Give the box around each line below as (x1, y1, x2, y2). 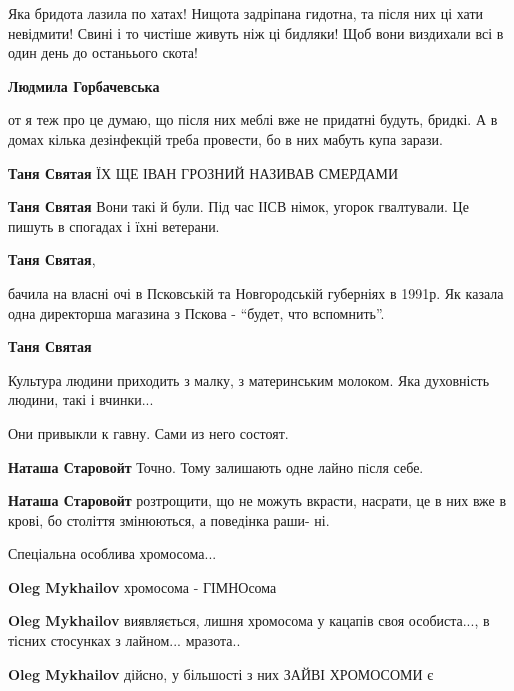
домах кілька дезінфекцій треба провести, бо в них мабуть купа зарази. (8, 128, 443, 149)
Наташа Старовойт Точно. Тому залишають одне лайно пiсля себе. (8, 456, 424, 477)
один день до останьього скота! (8, 42, 198, 63)
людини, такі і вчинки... (8, 389, 154, 410)
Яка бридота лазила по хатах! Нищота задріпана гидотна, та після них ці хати (8, 3, 484, 23)
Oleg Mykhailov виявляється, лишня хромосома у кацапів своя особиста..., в (8, 610, 490, 631)
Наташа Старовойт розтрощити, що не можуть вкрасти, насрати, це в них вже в (8, 490, 507, 511)
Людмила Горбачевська (8, 75, 160, 96)
